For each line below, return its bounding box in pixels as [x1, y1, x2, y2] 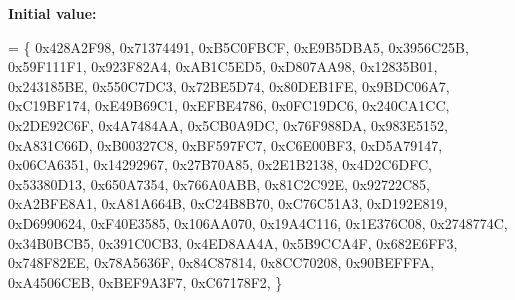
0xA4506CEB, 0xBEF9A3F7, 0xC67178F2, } [8, 271, 283, 292]
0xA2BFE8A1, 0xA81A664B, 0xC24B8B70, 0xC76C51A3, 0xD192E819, [8, 193, 448, 214]
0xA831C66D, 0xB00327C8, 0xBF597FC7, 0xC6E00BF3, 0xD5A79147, [8, 134, 443, 155]
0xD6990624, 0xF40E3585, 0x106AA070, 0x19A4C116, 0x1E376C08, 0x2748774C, [8, 212, 508, 233]
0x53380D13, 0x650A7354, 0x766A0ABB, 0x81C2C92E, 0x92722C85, [8, 173, 430, 194]
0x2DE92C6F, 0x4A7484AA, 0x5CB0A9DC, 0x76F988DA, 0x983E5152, [8, 114, 448, 135]
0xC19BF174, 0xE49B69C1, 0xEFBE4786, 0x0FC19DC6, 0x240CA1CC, [8, 95, 450, 116]
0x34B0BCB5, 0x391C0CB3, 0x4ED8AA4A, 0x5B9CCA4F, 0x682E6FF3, [8, 232, 458, 253]
